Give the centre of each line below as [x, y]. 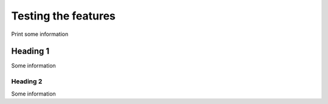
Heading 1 [30, 51]
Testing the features [63, 16]
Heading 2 [27, 81]
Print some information [40, 34]
